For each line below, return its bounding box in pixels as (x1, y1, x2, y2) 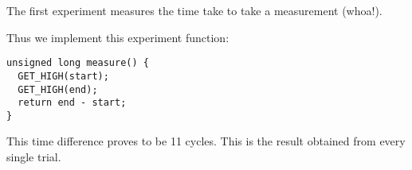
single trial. (6, 149, 61, 165)
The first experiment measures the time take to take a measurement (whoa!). (6, 2, 383, 18)
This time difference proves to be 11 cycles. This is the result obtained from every (6, 133, 406, 149)
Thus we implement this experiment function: (6, 29, 230, 45)
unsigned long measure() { (6, 57, 149, 69)
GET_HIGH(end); (18, 83, 98, 95)
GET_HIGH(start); (18, 70, 109, 82)
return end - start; (18, 97, 127, 109)
